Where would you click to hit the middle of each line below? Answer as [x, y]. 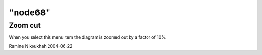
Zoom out [25, 25]
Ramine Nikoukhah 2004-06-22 [41, 46]
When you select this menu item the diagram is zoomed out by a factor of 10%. [88, 37]
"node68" [30, 12]
